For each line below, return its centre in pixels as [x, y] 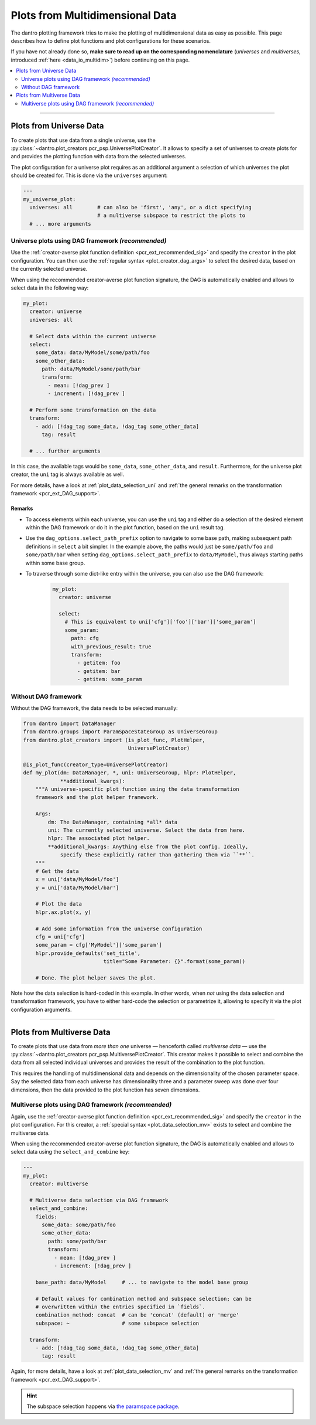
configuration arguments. [42, 1009]
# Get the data [57, 871]
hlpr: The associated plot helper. [99, 839]
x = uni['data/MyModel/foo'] [77, 880]
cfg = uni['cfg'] [60, 937]
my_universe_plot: [49, 199]
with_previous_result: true [111, 647]
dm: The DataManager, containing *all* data [113, 822]
